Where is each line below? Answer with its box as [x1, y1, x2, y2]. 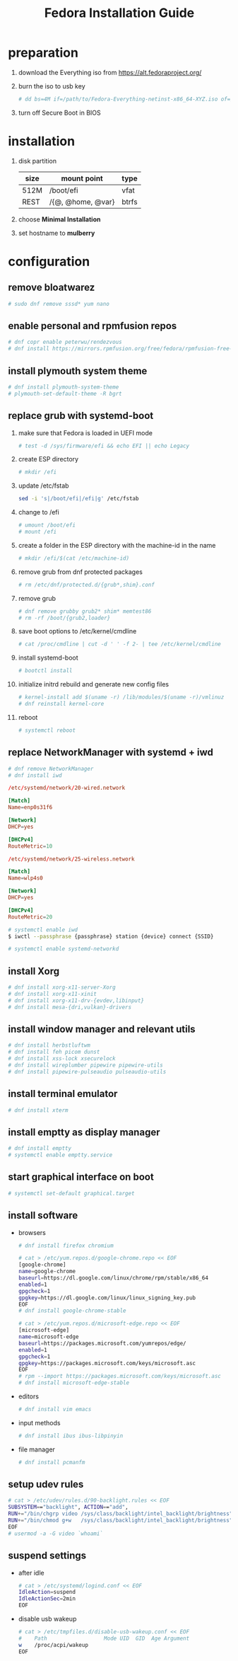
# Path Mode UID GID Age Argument [18, 1635, 190, 1642]
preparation [8, 45, 78, 61]
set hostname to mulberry [18, 229, 95, 237]
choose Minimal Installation [18, 214, 101, 224]
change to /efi [18, 508, 59, 517]
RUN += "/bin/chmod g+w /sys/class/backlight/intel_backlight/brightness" [8, 1517, 233, 1524]
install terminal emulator [8, 1088, 118, 1100]
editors [18, 1392, 40, 1401]
